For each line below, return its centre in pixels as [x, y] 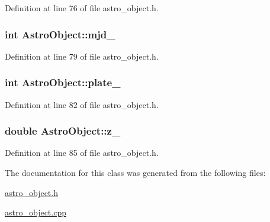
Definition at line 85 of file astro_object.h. [82, 153]
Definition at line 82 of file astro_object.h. [82, 104]
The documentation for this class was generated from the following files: [135, 173]
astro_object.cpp [36, 212]
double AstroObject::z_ [63, 131]
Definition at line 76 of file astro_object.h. [82, 8]
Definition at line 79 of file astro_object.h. [82, 56]
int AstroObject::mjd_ [60, 34]
